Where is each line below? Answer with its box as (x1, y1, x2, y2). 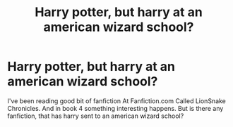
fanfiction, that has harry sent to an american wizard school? (7, 112, 184, 120)
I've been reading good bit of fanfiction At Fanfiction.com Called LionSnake (7, 96, 226, 105)
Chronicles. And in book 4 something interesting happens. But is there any (7, 104, 224, 112)
